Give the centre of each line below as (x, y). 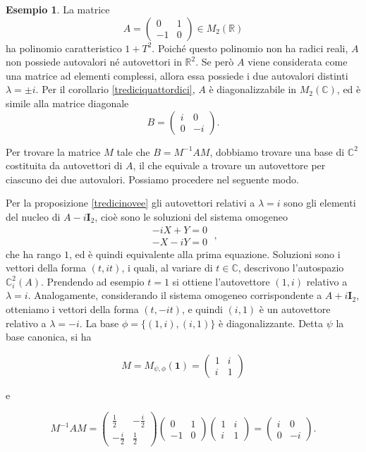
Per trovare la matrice (53, 151)
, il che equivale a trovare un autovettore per (229, 165)
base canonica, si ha (49, 337)
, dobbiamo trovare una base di (277, 151)
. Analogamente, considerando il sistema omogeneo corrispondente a (175, 295)
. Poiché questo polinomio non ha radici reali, (250, 48)
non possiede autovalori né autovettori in (94, 62)
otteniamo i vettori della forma (72, 309)
